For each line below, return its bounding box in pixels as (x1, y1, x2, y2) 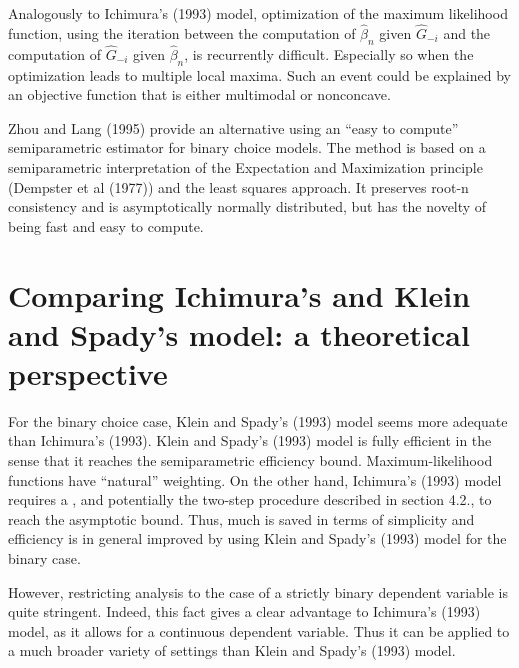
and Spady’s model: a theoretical (8, 313, 470, 354)
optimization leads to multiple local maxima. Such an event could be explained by (8, 64, 511, 85)
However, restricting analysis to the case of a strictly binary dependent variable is (8, 581, 509, 602)
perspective (8, 352, 168, 393)
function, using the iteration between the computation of (8, 22, 356, 43)
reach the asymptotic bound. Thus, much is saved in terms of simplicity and (8, 508, 475, 529)
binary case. (8, 548, 81, 569)
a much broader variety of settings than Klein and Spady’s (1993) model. (8, 640, 456, 661)
